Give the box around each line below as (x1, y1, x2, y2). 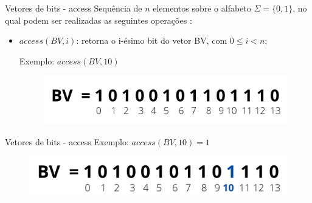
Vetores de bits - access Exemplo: (5, 135, 129, 148)
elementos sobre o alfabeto (153, 2, 251, 14)
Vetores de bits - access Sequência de (5, 2, 142, 14)
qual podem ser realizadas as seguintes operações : (5, 13, 192, 26)
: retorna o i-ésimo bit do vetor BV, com (76, 34, 227, 47)
